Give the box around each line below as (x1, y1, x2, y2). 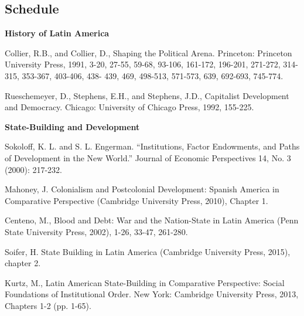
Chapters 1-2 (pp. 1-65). (5, 299, 91, 311)
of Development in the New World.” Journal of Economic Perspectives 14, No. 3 (5, 151, 291, 164)
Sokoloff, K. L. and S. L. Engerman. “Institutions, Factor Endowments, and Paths (5, 140, 300, 152)
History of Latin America (5, 27, 110, 39)
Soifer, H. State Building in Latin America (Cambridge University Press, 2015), (5, 245, 291, 257)
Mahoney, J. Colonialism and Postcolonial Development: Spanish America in (5, 183, 279, 195)
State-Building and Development (5, 120, 140, 132)
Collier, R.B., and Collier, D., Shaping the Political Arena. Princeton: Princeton (5, 46, 292, 59)
